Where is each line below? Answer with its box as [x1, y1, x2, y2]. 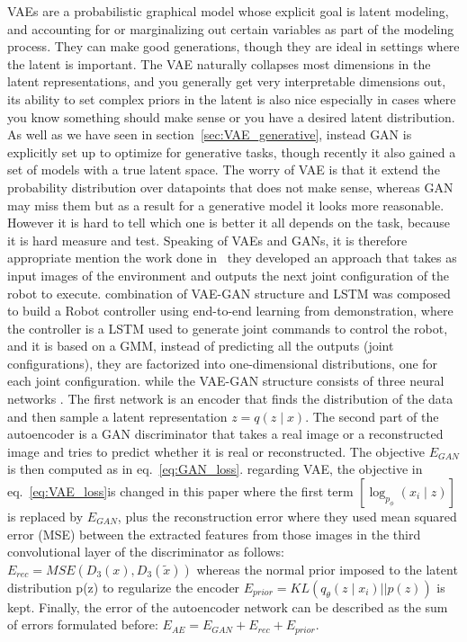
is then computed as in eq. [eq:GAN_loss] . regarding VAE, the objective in [7, 459, 423, 478]
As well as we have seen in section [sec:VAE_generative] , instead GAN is [7, 125, 412, 144]
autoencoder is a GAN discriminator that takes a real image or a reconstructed [7, 424, 444, 443]
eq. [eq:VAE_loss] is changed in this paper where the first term [7, 482, 354, 501]
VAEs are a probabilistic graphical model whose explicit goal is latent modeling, [7, 2, 449, 20]
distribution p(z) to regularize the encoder [7, 577, 240, 596]
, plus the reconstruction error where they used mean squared [117, 507, 457, 526]
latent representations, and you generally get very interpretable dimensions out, [7, 72, 446, 91]
